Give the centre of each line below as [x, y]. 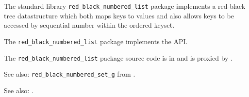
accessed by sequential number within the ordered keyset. [89, 25]
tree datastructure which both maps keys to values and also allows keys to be [119, 15]
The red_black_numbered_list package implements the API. [96, 41]
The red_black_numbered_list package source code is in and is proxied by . [118, 57]
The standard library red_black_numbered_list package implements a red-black [125, 6]
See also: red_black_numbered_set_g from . [70, 74]
